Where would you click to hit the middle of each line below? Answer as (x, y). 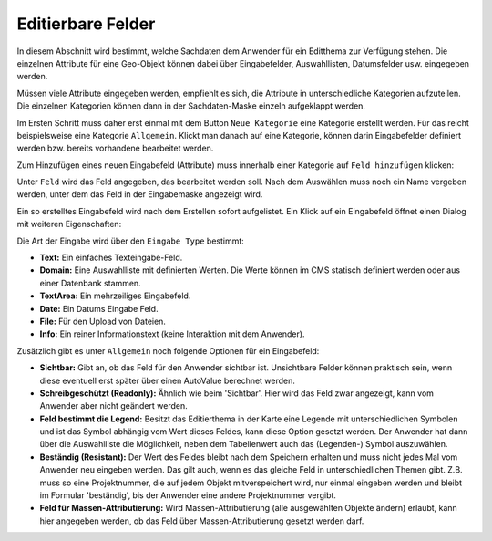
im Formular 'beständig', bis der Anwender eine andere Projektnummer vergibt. (188, 495)
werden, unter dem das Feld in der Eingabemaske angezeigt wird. (140, 194)
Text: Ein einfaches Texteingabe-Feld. (111, 258)
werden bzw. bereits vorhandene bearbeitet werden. (115, 148)
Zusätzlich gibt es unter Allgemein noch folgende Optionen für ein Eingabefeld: (168, 350)
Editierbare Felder (86, 24)
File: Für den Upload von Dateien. (102, 321)
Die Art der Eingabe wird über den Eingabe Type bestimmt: (131, 241)
